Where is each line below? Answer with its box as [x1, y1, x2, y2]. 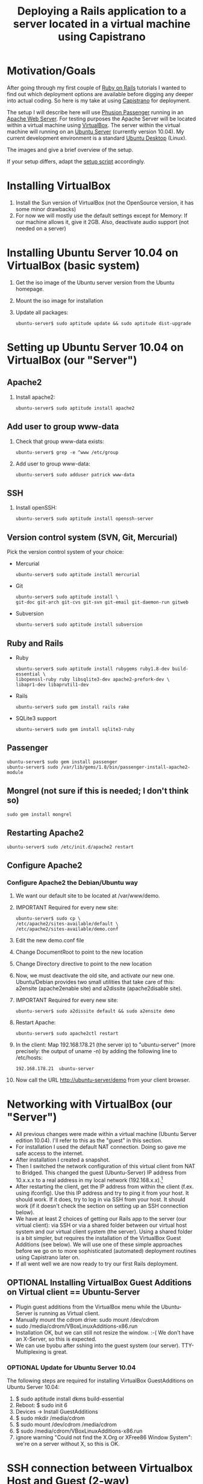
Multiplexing [15, 1348, 46, 1355]
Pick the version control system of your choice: [7, 548, 124, 556]
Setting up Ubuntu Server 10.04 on [7, 341, 184, 354]
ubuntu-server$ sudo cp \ [15, 916, 81, 922]
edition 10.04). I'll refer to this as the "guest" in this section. [15, 1137, 163, 1144]
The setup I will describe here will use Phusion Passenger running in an [7, 108, 184, 116]
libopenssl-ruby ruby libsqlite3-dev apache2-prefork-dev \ [15, 677, 170, 683]
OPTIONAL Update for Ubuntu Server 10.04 [7, 1363, 136, 1371]
